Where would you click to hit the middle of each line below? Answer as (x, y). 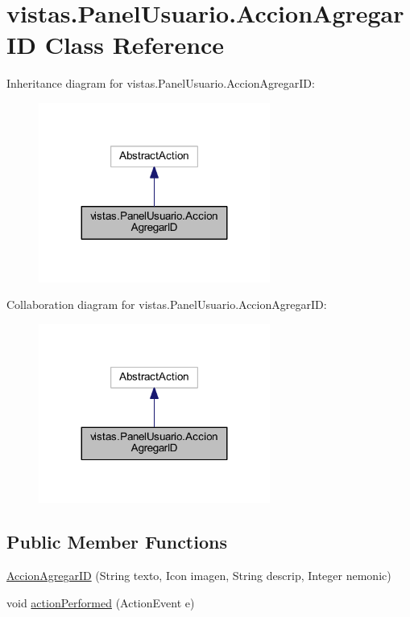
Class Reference (135, 45)
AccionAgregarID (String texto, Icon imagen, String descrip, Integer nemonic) (199, 576)
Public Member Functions (117, 542)
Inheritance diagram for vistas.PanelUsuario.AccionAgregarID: (161, 83)
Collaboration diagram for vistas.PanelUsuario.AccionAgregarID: (167, 304)
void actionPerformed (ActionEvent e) (101, 602)
